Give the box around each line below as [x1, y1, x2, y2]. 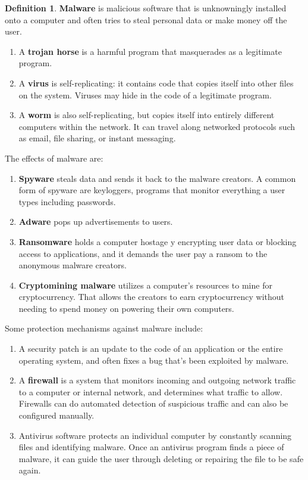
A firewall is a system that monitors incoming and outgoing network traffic [18, 374, 296, 386]
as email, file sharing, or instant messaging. [18, 132, 176, 144]
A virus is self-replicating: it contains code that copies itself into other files [18, 76, 294, 89]
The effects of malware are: [5, 151, 103, 164]
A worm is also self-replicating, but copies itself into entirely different [18, 109, 275, 121]
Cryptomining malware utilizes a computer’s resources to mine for [18, 278, 272, 291]
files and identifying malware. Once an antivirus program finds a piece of [18, 441, 284, 453]
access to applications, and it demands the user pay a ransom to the [18, 247, 268, 259]
